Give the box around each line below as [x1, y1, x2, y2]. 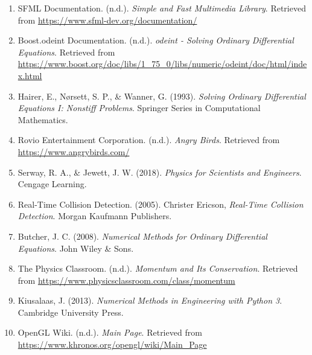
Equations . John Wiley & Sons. [18, 241, 134, 254]
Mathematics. [18, 113, 68, 126]
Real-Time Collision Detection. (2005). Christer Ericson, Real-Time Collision [18, 197, 304, 210]
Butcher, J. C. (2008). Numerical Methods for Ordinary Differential [18, 229, 267, 242]
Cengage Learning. [18, 177, 87, 190]
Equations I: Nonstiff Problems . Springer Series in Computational [18, 101, 261, 114]
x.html [18, 69, 42, 82]
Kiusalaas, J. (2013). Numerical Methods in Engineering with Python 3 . [18, 294, 282, 307]
